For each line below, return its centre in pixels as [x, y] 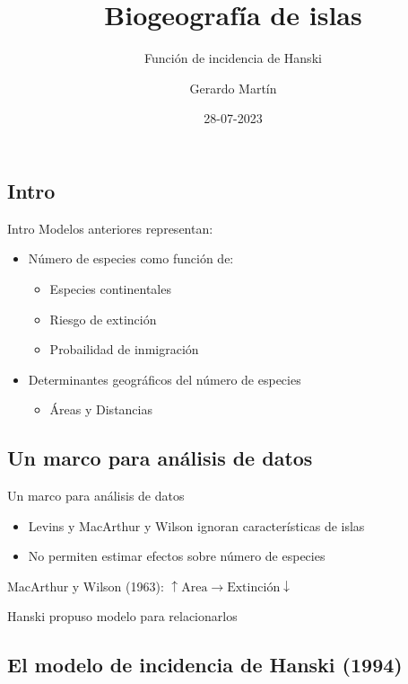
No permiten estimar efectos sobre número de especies [177, 556]
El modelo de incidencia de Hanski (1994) [205, 665]
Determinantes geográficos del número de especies [165, 379]
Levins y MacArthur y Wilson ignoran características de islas [196, 525]
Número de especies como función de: [131, 258]
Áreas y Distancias [101, 409]
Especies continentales [110, 288]
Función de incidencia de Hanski [233, 58]
